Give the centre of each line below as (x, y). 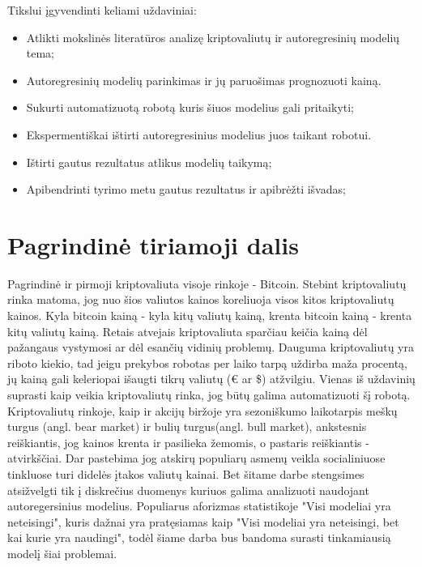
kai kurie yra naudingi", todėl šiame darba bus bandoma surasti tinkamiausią (199, 537)
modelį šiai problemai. (62, 553)
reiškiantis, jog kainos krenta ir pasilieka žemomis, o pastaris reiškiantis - (188, 442)
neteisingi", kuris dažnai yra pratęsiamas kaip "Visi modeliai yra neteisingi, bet (203, 521)
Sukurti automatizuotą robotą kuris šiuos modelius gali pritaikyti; (190, 107)
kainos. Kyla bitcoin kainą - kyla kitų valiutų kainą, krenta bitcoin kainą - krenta (210, 315)
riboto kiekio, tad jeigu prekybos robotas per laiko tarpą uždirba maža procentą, (207, 362)
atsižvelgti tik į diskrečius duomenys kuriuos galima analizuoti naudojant (188, 490)
